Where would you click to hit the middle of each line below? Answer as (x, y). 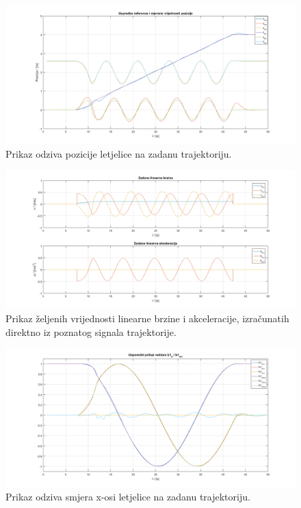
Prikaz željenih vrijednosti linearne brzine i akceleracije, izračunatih (147, 318)
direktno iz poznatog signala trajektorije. (91, 331)
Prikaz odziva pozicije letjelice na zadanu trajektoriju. (119, 153)
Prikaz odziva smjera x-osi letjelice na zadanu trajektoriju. (128, 496)
